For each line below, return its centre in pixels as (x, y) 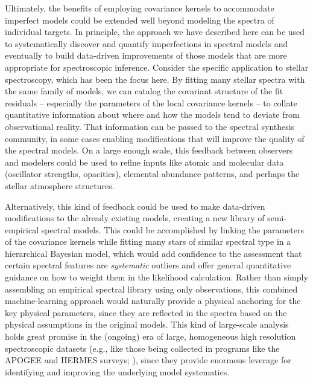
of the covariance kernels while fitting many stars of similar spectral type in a (148, 241)
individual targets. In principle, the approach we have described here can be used (155, 32)
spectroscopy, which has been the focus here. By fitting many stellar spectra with (155, 79)
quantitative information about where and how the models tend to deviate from (152, 115)
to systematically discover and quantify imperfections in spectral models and (147, 43)
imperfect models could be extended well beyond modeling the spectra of (140, 20)
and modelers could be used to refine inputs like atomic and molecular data (144, 162)
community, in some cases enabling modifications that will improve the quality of (155, 138)
